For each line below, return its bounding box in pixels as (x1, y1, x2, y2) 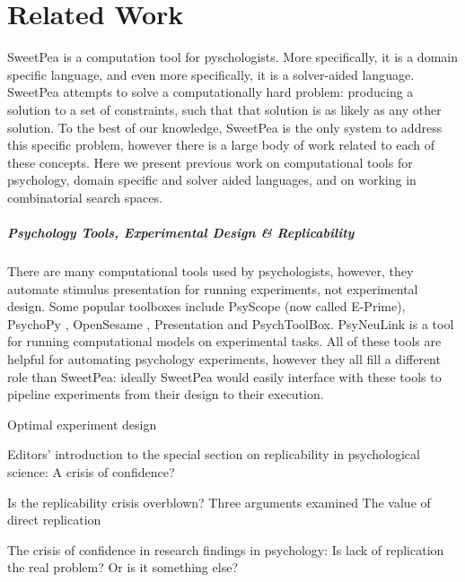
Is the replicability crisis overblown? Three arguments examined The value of (7, 492, 431, 511)
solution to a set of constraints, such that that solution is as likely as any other (7, 100, 442, 118)
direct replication (7, 510, 101, 529)
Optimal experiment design (7, 414, 157, 433)
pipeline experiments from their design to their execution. (7, 385, 324, 404)
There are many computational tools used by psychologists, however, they (7, 262, 414, 281)
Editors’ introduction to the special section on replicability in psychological (7, 445, 420, 464)
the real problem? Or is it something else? (7, 558, 238, 577)
